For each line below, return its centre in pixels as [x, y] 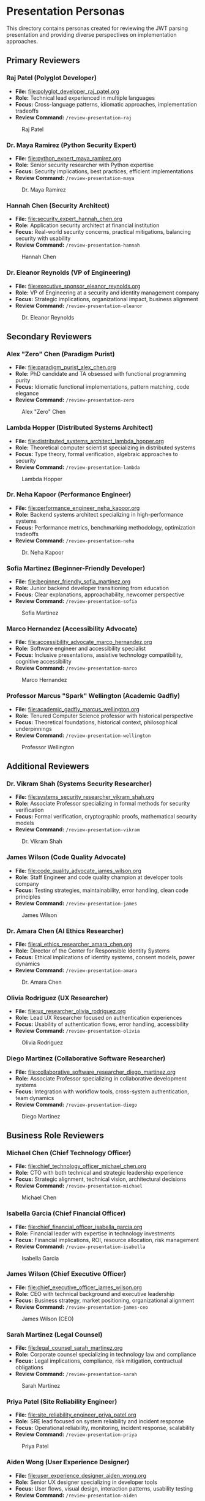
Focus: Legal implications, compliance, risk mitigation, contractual [99, 1361]
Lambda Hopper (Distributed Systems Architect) [80, 428]
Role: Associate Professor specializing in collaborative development [101, 1078]
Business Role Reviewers [55, 1135]
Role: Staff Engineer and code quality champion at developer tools [99, 877]
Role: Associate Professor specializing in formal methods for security [102, 804]
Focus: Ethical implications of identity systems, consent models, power [105, 957]
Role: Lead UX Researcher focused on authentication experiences [99, 1018]
